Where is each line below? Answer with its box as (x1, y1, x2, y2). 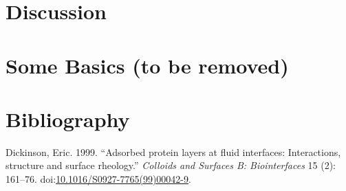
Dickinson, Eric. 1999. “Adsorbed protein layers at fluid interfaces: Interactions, (6, 144, 341, 159)
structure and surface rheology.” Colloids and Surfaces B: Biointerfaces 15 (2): (6, 158, 336, 172)
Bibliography (6, 104, 130, 133)
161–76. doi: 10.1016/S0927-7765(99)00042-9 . (6, 172, 191, 186)
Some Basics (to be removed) (6, 51, 289, 79)
